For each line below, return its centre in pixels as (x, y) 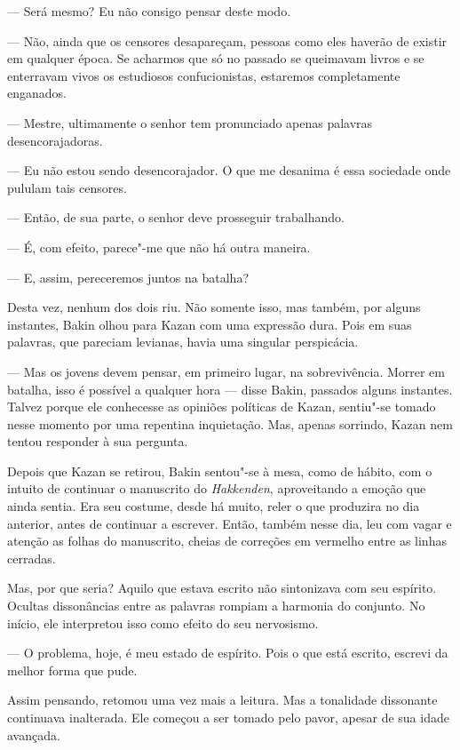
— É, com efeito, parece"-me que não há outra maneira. (159, 247)
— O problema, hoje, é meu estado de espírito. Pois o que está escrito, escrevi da (228, 653)
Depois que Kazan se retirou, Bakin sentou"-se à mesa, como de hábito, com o (220, 471)
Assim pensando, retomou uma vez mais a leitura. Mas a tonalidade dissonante (222, 700)
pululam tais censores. (67, 187)
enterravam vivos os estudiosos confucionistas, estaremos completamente (204, 75)
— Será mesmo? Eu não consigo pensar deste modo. (149, 11)
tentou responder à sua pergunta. (98, 441)
